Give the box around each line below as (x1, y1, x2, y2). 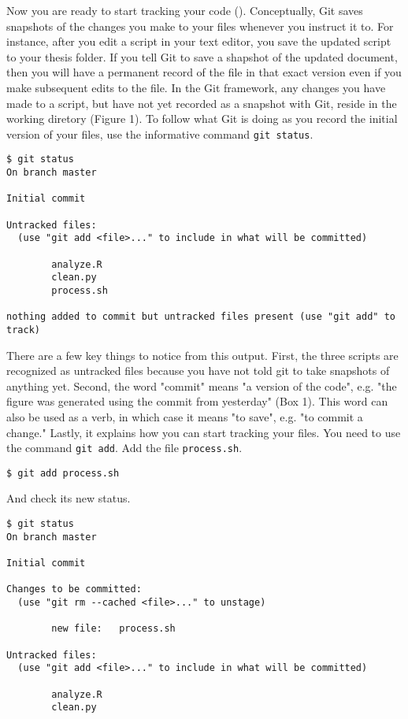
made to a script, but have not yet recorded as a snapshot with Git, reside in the (6, 95, 397, 111)
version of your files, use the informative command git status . (6, 125, 313, 142)
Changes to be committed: (6, 584, 142, 595)
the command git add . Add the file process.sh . (6, 439, 243, 456)
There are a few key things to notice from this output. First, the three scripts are (6, 347, 399, 363)
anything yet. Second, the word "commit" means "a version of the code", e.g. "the (6, 377, 397, 394)
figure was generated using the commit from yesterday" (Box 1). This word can (6, 393, 388, 410)
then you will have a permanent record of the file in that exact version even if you (6, 64, 402, 80)
